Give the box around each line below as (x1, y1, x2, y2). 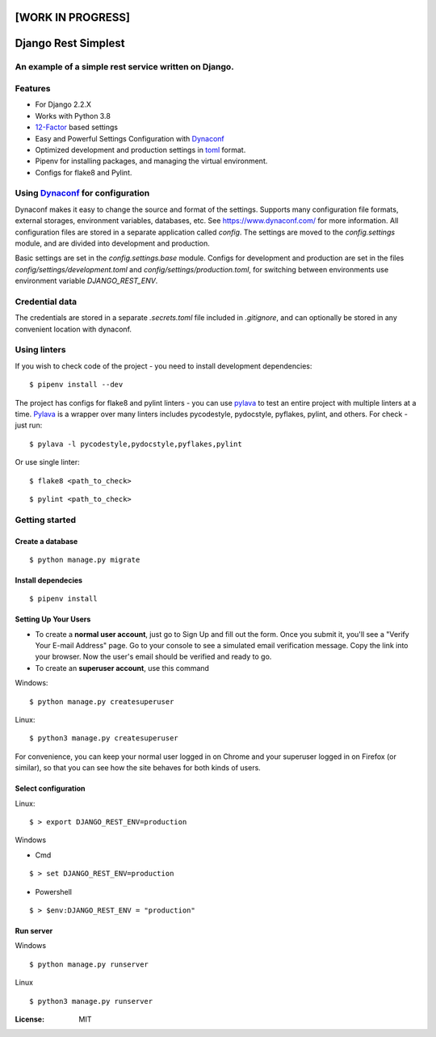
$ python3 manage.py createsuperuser (29, 734, 179, 743)
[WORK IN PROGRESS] (15, 11, 131, 24)
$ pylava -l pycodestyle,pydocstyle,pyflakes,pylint (29, 439, 242, 449)
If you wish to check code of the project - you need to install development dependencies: (15, 360, 312, 371)
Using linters (15, 344, 66, 356)
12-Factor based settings (35, 122, 119, 133)
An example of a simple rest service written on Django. (15, 61, 234, 73)
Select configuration (15, 784, 86, 794)
